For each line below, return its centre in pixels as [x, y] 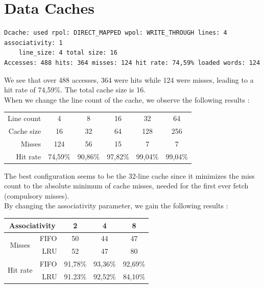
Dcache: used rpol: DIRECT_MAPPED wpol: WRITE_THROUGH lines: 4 [116, 33]
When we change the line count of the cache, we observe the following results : [127, 99]
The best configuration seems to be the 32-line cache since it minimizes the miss [129, 175]
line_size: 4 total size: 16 [68, 53]
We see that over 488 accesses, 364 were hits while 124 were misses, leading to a [129, 79]
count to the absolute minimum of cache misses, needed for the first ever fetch [126, 186]
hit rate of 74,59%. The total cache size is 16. [75, 90]
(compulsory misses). [37, 195]
